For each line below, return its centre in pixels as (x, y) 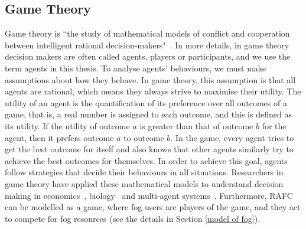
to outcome (144, 137)
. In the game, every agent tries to (232, 137)
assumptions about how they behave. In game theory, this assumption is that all (150, 79)
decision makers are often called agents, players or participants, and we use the (148, 56)
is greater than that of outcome (196, 125)
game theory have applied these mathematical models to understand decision (144, 183)
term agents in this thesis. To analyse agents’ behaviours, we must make (136, 68)
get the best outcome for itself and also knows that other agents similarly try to (149, 149)
